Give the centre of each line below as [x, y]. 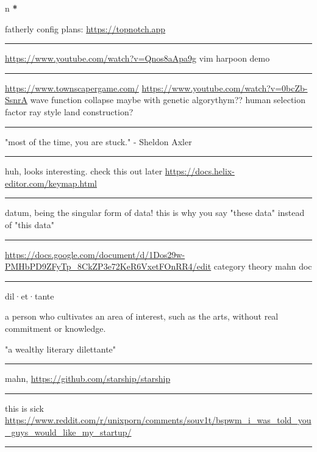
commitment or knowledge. [55, 328]
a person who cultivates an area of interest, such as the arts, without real [142, 316]
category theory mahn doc [263, 266]
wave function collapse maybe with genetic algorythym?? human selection [168, 100]
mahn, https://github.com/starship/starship [88, 378]
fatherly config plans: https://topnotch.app [85, 28]
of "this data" [30, 224]
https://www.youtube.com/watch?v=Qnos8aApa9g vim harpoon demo [137, 58]
